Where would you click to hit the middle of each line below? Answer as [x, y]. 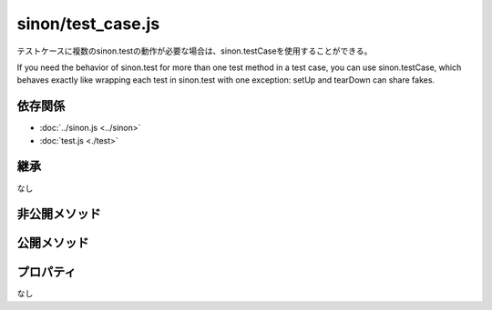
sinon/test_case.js [88, 24]
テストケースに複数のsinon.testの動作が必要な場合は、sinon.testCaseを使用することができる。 [195, 51]
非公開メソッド [59, 214]
